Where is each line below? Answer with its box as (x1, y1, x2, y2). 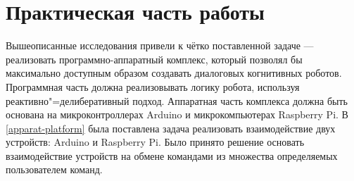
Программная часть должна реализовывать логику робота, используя (6, 79, 300, 94)
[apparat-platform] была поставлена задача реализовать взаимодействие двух (6, 120, 336, 135)
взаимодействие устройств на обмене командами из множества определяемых (6, 148, 338, 163)
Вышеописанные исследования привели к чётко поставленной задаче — (6, 38, 314, 53)
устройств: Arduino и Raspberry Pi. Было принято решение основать (6, 135, 305, 149)
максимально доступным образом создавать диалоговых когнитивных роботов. (6, 65, 342, 80)
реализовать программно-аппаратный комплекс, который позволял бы (6, 51, 303, 66)
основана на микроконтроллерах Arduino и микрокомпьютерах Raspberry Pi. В (6, 107, 348, 122)
